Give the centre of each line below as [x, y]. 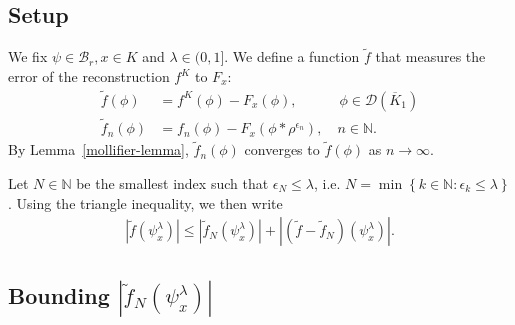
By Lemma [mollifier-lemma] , [98, 149]
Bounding [59, 294]
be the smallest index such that [172, 182]
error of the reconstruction [89, 76]
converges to [282, 149]
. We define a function [292, 56]
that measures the [430, 56]
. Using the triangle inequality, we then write [145, 202]
